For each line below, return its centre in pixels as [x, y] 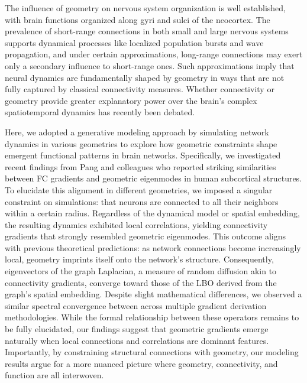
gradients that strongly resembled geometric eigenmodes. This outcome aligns [146, 236]
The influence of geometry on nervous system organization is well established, [145, 8]
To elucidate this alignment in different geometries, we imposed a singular [139, 189]
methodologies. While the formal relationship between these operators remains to [152, 317]
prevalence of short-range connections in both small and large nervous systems [147, 31]
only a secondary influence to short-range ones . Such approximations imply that [150, 65]
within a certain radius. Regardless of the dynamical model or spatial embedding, [152, 213]
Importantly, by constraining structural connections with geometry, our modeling [152, 352]
